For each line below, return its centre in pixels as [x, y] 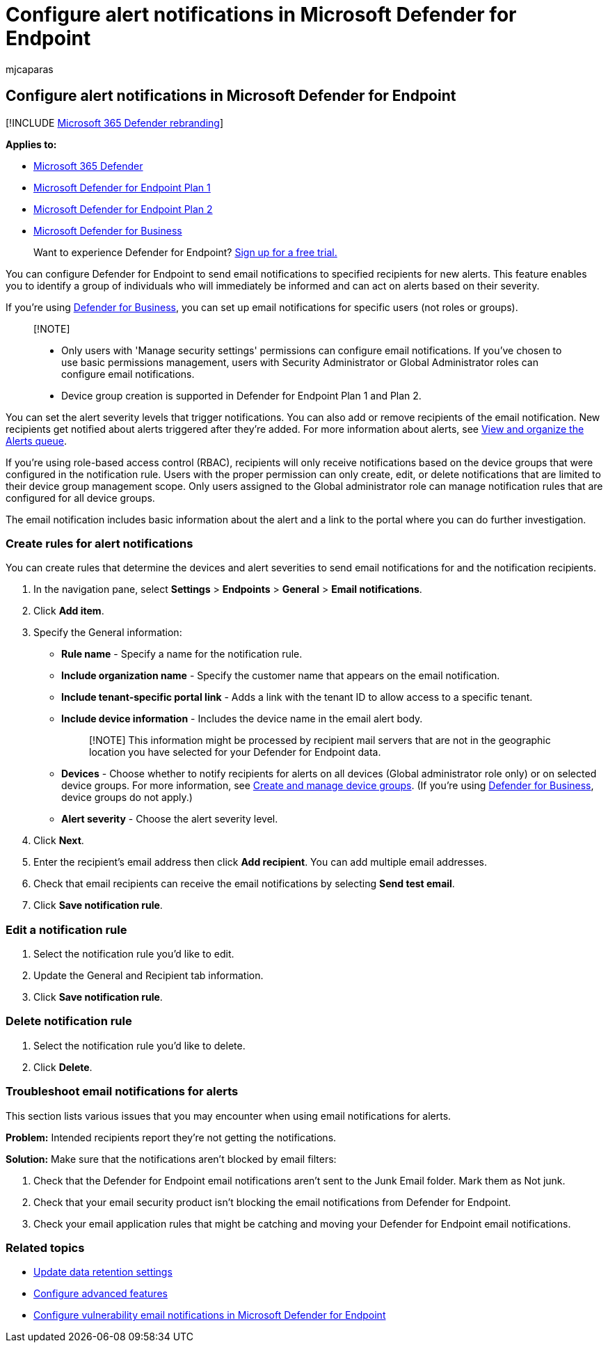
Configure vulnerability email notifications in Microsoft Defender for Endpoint [210, 1315]
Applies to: [31, 144]
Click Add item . [69, 611]
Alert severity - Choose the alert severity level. [170, 819]
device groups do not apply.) [127, 798]
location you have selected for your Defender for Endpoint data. [235, 752]
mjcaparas [30, 69]
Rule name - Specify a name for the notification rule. [182, 654]
